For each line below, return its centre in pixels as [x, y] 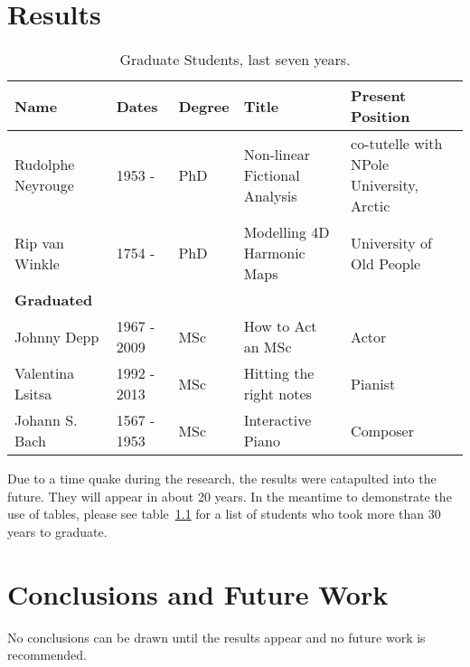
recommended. [47, 655]
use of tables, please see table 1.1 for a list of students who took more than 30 [224, 514]
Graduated [54, 300]
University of [392, 242]
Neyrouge [44, 185]
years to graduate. [57, 531]
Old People [386, 263]
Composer [382, 430]
